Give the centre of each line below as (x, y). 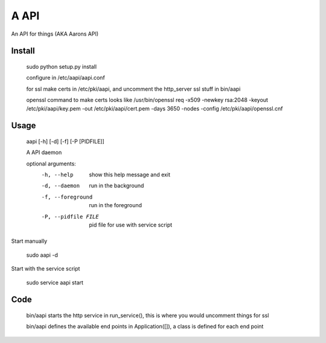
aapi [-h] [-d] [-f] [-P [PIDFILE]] (66, 141)
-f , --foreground (67, 197)
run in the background (117, 186)
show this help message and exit (129, 175)
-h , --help (57, 175)
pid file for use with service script (131, 225)
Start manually (29, 241)
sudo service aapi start (55, 282)
